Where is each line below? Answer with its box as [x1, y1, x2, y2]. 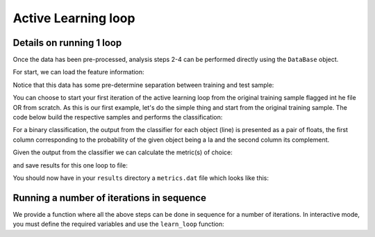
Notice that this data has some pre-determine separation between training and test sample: [12, 81, 274, 89]
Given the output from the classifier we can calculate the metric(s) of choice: [12, 148, 233, 156]
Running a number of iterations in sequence [12, 192, 206, 204]
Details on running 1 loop [12, 37, 122, 49]
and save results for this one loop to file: [12, 161, 128, 170]
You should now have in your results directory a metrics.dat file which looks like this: [12, 174, 269, 182]
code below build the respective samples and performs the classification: [12, 113, 223, 122]
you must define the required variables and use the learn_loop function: [12, 220, 225, 229]
